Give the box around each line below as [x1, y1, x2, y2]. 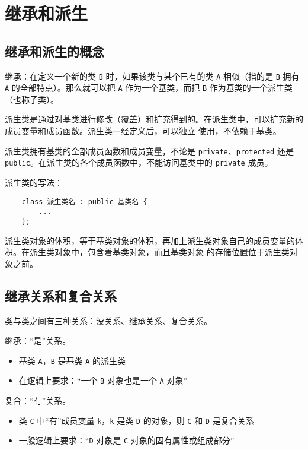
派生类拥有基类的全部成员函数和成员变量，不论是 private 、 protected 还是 [5, 144, 294, 157]
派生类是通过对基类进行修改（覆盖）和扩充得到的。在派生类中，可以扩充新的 [5, 113, 303, 125]
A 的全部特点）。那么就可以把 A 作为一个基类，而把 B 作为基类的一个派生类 [5, 81, 293, 94]
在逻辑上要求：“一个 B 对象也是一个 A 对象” [18, 374, 188, 386]
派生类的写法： [5, 176, 63, 188]
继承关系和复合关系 [5, 286, 117, 305]
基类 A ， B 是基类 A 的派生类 [18, 354, 126, 366]
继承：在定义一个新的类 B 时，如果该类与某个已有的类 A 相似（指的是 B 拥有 [5, 69, 300, 82]
